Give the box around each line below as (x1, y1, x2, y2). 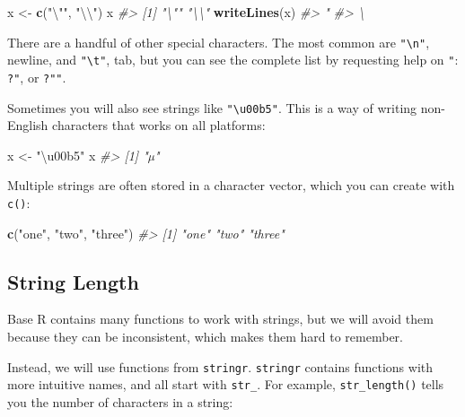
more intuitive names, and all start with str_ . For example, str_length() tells (7, 375, 444, 394)
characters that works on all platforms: (52, 116, 266, 135)
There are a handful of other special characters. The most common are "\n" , (7, 32, 430, 51)
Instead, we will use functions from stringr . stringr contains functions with (7, 357, 434, 376)
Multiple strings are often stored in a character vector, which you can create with (7, 176, 455, 195)
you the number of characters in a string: (7, 392, 233, 411)
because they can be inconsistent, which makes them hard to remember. (7, 327, 403, 346)
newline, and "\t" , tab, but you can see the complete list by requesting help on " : (7, 50, 459, 69)
